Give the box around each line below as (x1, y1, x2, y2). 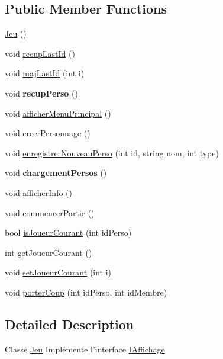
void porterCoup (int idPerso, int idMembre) (5, 286, 167, 298)
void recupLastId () (5, 47, 75, 59)
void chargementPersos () (5, 166, 107, 179)
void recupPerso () (5, 86, 78, 99)
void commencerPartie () (5, 206, 95, 219)
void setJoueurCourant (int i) (5, 266, 112, 278)
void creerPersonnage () (5, 127, 91, 139)
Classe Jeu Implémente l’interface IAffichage (5, 342, 165, 355)
